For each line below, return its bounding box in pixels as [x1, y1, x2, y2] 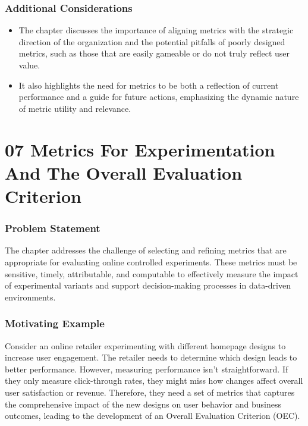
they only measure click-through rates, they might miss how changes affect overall [5, 374, 303, 387]
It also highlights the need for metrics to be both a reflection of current [18, 79, 279, 91]
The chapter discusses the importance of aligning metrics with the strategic [18, 24, 294, 36]
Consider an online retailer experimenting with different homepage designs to [5, 339, 286, 352]
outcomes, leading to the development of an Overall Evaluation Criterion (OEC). [5, 409, 300, 422]
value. [18, 59, 40, 71]
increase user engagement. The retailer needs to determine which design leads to [5, 351, 297, 364]
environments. [5, 290, 56, 303]
